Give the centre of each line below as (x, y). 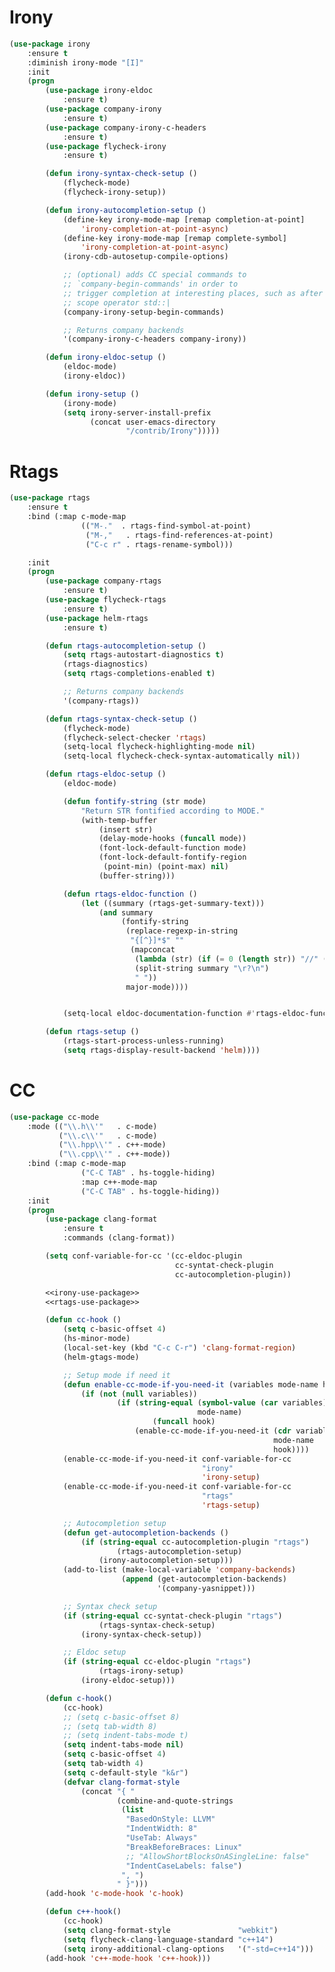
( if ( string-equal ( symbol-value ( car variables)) (224, 1403)
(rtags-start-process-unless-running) (143, 1041)
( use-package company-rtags (103, 581)
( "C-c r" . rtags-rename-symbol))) (159, 544)
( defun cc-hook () (83, 1320)
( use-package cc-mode (54, 1117)
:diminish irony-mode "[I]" (85, 62)
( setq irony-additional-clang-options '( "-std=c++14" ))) (188, 1949)
